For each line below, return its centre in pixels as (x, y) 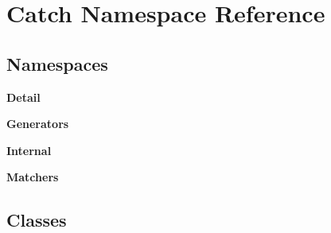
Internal (29, 150)
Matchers (33, 177)
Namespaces (57, 63)
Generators (38, 124)
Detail (23, 97)
